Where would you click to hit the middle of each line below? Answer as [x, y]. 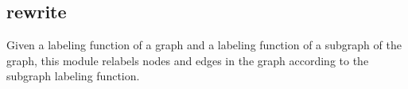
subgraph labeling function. [73, 76]
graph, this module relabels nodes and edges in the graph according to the [188, 60]
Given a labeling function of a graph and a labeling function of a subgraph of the [204, 45]
